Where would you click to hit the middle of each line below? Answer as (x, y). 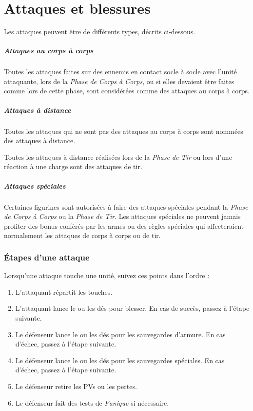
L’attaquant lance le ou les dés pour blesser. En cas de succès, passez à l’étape (132, 308)
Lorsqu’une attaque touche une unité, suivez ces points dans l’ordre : (107, 275)
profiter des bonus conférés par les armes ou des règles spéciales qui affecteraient (124, 226)
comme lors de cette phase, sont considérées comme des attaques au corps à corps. (127, 91)
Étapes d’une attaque (47, 257)
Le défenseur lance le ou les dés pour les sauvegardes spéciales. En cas (120, 360)
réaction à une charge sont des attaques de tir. (73, 166)
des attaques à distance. (40, 141)
